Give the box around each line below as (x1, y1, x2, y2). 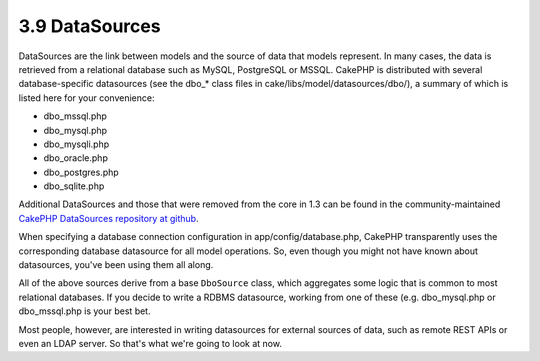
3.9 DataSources (18, 15, 161, 37)
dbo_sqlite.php (43, 180, 105, 192)
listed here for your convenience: (18, 91, 155, 104)
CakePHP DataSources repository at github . (18, 212, 199, 224)
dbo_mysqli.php (43, 138, 110, 150)
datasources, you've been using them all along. (18, 259, 214, 271)
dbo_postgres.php (43, 166, 119, 178)
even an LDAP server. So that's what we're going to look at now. (18, 337, 282, 349)
